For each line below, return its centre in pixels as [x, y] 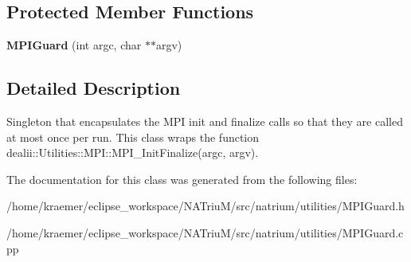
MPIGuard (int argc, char [74, 45]
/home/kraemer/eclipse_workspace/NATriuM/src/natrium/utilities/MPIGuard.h [205, 206]
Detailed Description [94, 88]
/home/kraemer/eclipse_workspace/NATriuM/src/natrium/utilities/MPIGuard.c [205, 232]
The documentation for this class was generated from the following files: [182, 179]
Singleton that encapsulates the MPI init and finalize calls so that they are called [205, 121]
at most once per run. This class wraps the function [133, 137]
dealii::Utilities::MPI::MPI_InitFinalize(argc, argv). [133, 153]
